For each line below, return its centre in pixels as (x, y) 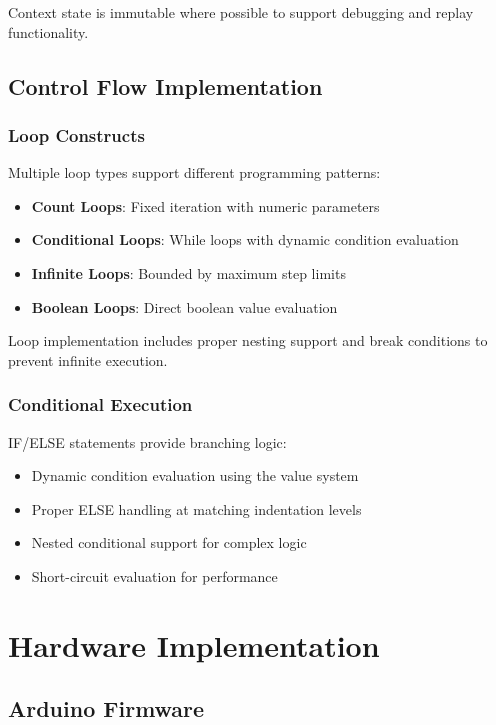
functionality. (48, 31)
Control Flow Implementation (165, 85)
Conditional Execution (100, 404)
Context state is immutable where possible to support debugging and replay (241, 12)
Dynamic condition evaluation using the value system (195, 475)
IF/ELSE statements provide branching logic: (147, 441)
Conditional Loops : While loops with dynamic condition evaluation (245, 239)
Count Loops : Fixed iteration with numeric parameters (205, 205)
